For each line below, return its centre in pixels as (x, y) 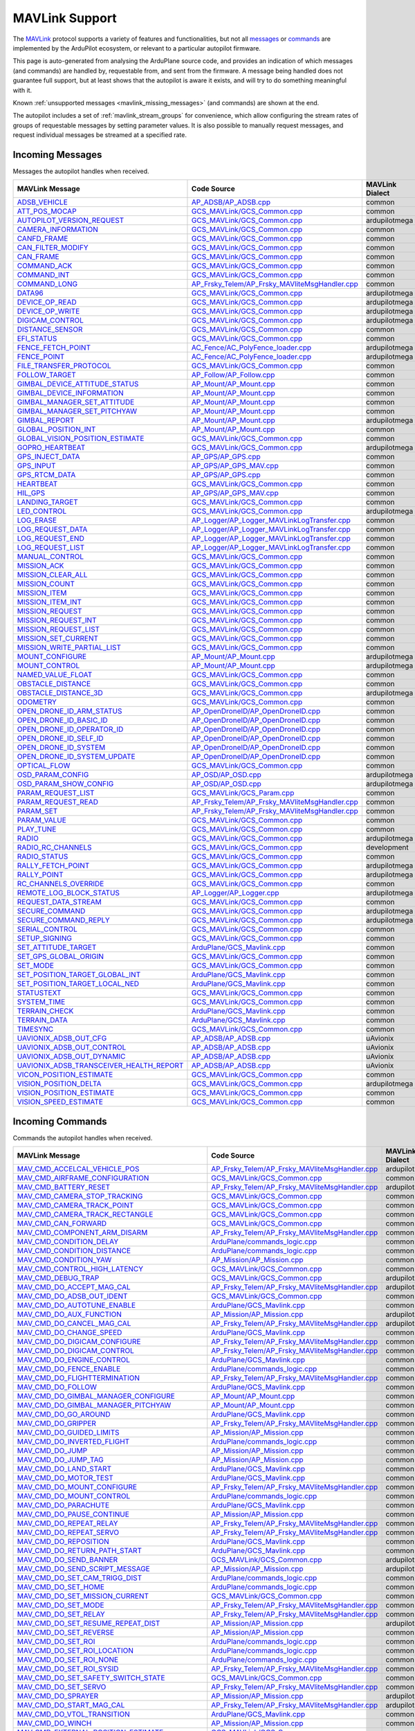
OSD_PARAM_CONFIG (53, 775)
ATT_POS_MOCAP (47, 211)
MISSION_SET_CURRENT (58, 638)
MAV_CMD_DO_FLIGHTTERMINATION (79, 1378)
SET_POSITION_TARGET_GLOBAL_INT (79, 975)
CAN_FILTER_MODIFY (53, 248)
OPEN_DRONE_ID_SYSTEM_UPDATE (76, 757)
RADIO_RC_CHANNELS (55, 847)
